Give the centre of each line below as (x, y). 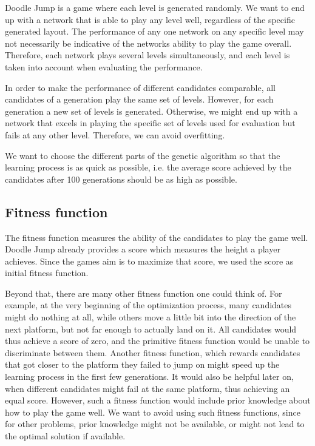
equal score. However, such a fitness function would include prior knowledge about (158, 400)
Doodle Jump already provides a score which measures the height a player (143, 249)
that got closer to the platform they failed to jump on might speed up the (142, 364)
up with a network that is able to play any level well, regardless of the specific (150, 19)
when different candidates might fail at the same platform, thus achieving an (147, 388)
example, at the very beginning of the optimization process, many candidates (148, 305)
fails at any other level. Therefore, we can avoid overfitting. (115, 134)
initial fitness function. (47, 273)
